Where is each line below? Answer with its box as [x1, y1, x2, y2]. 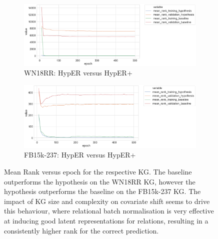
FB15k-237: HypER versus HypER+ [24, 149, 136, 160]
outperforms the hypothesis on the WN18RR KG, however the [4, 176, 195, 186]
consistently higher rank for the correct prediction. [4, 225, 159, 235]
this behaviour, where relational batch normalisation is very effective [4, 205, 214, 216]
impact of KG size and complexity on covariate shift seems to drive [4, 195, 210, 206]
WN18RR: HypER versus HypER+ [24, 67, 132, 78]
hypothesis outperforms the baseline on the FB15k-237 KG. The [4, 186, 201, 196]
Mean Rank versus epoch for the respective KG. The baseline [4, 166, 192, 176]
